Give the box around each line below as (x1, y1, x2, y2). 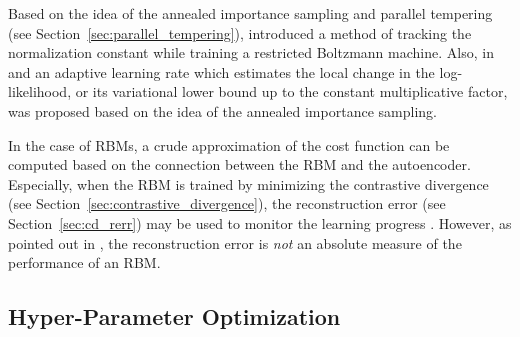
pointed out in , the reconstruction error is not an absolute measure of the (8, 232, 462, 253)
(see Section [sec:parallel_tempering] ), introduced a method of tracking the (8, 22, 472, 43)
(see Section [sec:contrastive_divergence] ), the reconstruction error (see (8, 193, 446, 214)
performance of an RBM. (8, 252, 161, 273)
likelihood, (8, 81, 72, 102)
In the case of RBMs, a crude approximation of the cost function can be (8, 134, 450, 155)
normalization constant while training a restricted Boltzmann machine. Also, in (8, 42, 494, 63)
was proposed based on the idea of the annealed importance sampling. (8, 100, 437, 121)
